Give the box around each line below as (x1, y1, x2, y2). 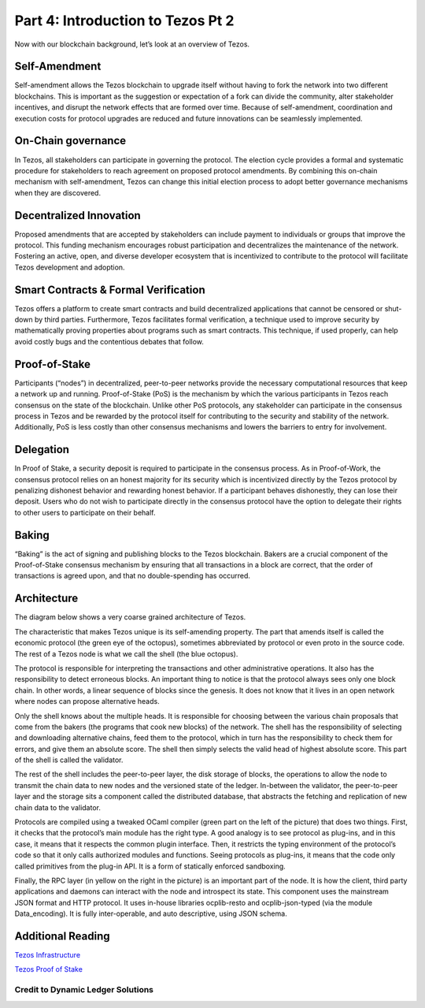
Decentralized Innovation (14, 209, 141, 222)
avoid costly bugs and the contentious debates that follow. (14, 337, 205, 346)
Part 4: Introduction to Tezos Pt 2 (14, 12, 235, 29)
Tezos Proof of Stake (14, 965, 83, 974)
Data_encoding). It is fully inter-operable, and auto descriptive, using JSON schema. (14, 909, 287, 918)
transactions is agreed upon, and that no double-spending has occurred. (14, 571, 251, 581)
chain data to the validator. (14, 802, 102, 812)
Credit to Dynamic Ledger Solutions (14, 984, 153, 995)
